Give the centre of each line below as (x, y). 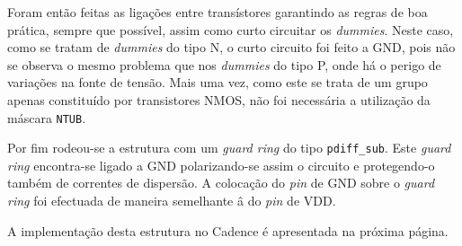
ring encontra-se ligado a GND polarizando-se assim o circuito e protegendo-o (221, 165)
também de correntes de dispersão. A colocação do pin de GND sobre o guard (221, 183)
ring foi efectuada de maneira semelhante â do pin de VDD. (172, 201)
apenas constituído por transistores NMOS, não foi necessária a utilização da (219, 99)
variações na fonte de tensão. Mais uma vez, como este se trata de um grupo (218, 82)
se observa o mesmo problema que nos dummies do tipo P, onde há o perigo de (224, 64)
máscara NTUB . (47, 117)
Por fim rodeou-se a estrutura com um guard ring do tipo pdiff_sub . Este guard (229, 148)
